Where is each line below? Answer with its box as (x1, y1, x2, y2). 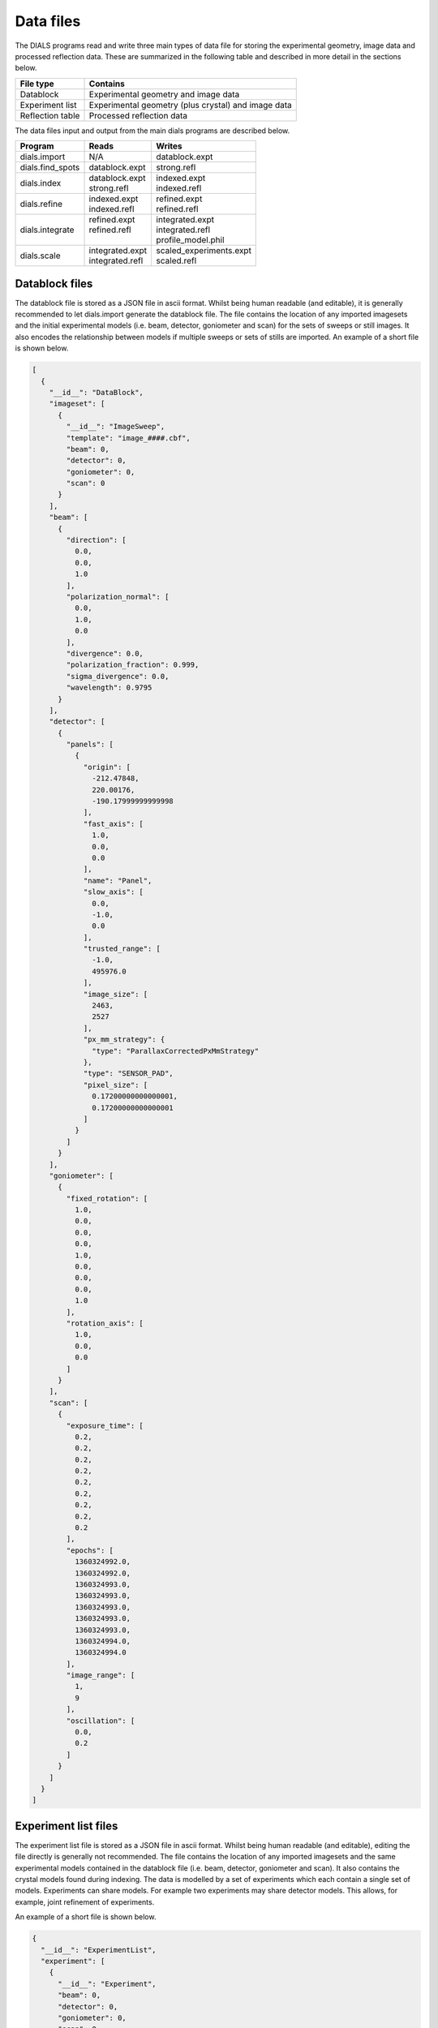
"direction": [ (66, 535, 127, 545)
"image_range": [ (66, 1671, 135, 1680)
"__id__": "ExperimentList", (41, 1945, 157, 1954)
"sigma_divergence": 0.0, (66, 672, 170, 681)
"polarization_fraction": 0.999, (66, 660, 200, 669)
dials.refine (19, 199, 62, 210)
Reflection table (19, 110, 80, 121)
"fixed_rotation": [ (66, 1193, 148, 1203)
